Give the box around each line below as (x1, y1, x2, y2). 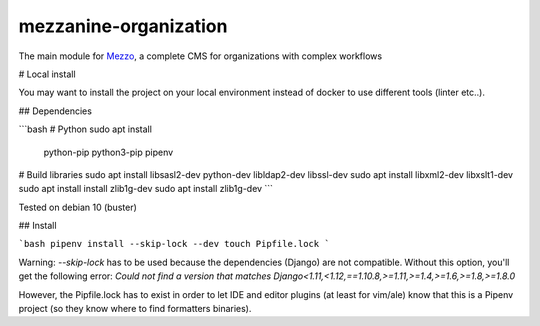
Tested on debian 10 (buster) (18, 201, 137, 213)
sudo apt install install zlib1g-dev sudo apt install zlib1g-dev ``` (18, 183, 274, 195)
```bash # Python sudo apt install (18, 123, 152, 135)
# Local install (18, 68, 76, 80)
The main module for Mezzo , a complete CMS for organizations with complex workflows (18, 50, 383, 62)
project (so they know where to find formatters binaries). (18, 303, 252, 315)
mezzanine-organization (18, 15, 228, 37)
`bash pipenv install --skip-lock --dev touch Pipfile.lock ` (18, 238, 330, 250)
